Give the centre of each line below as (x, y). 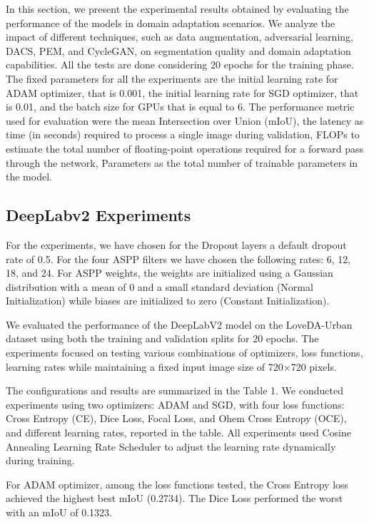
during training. (40, 460)
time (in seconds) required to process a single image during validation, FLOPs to (183, 134)
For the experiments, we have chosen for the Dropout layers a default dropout (176, 244)
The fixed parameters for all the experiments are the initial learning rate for (172, 78)
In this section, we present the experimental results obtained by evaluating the (177, 9)
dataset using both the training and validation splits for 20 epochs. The (162, 338)
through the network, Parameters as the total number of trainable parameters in (182, 162)
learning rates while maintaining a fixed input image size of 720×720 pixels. (171, 366)
